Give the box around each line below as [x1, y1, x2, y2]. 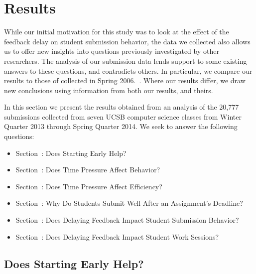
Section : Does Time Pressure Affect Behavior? [15, 164, 160, 175]
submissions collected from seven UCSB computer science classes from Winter [4, 111, 242, 122]
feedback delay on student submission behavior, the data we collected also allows [4, 36, 251, 46]
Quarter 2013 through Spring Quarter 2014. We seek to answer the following [4, 121, 238, 132]
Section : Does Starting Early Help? [15, 147, 127, 158]
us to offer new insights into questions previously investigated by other [4, 46, 219, 56]
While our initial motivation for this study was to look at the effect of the [4, 26, 229, 37]
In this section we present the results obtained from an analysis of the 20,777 [4, 102, 239, 112]
